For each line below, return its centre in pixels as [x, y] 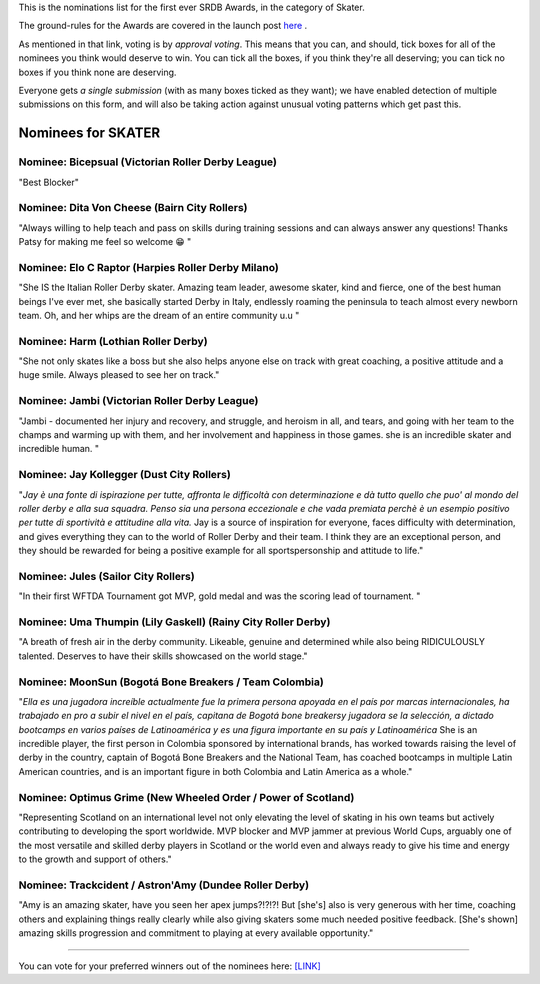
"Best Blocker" [49, 182]
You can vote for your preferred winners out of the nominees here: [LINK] [170, 966]
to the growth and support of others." [95, 859]
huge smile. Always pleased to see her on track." [119, 375]
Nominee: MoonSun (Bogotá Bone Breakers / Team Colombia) [171, 682]
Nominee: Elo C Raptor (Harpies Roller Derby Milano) [148, 267]
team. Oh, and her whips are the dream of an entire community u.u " [159, 315]
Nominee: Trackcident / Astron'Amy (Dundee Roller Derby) [164, 885]
